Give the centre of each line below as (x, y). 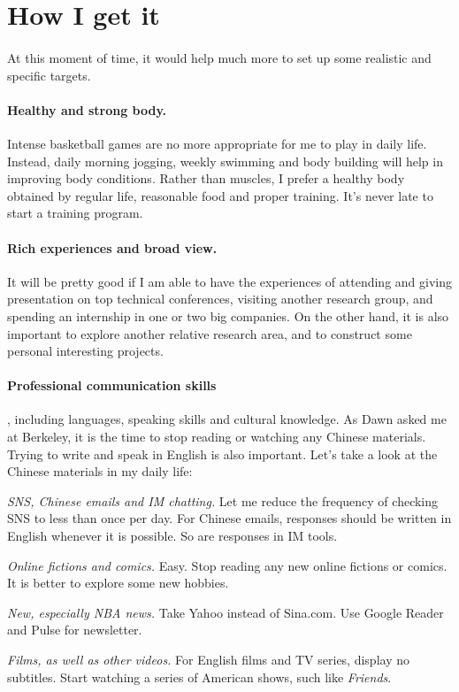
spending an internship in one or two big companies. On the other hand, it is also (228, 315)
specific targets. (49, 75)
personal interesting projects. (85, 351)
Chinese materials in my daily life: (100, 471)
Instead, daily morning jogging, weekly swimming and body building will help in (225, 161)
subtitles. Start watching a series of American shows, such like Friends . (199, 677)
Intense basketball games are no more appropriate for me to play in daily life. (217, 143)
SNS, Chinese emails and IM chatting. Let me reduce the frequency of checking (223, 500)
